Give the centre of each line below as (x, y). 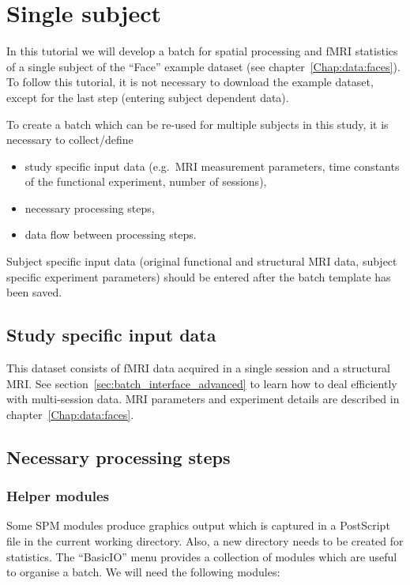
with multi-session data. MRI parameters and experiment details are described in (203, 399)
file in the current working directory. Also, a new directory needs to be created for (205, 541)
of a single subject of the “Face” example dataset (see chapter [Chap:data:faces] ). (203, 66)
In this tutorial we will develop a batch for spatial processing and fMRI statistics (202, 51)
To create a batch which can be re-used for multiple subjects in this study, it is (197, 124)
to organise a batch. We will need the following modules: (143, 572)
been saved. (34, 292)
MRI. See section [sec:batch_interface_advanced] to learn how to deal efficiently (202, 383)
